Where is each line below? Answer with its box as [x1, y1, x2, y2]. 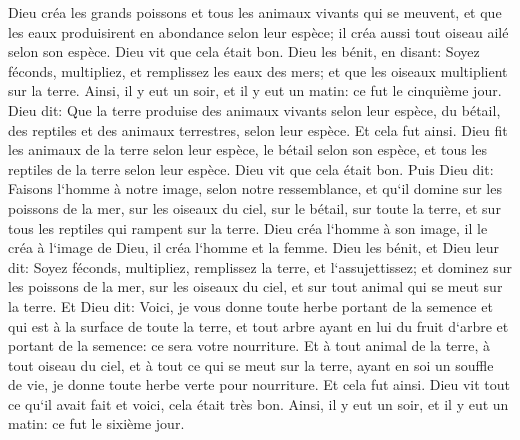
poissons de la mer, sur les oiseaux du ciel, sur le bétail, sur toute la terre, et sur [8, 197, 501, 218]
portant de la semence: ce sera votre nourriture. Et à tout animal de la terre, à [8, 335, 491, 356]
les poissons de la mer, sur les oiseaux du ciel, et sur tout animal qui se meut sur [8, 276, 503, 297]
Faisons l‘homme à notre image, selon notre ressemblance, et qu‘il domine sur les [8, 178, 502, 199]
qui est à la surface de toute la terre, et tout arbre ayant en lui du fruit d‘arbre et [8, 315, 509, 336]
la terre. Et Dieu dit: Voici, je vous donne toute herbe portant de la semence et [8, 295, 493, 316]
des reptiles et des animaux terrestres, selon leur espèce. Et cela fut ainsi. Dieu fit [8, 119, 508, 140]
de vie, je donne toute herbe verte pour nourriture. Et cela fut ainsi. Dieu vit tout [8, 374, 511, 395]
